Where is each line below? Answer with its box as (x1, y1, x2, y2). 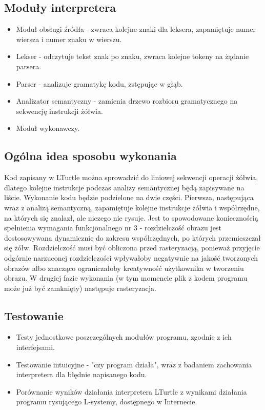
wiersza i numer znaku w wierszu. (16, 33, 122, 44)
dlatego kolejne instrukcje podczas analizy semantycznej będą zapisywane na (4, 182, 244, 192)
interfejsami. (16, 342, 55, 353)
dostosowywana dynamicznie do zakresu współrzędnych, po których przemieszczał (4, 232, 261, 243)
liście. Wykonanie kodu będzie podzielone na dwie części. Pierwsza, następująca (4, 192, 254, 203)
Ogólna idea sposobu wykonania (4, 148, 177, 164)
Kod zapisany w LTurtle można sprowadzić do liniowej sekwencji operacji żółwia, (4, 172, 258, 183)
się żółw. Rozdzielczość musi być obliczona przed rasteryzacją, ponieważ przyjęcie (4, 242, 260, 253)
